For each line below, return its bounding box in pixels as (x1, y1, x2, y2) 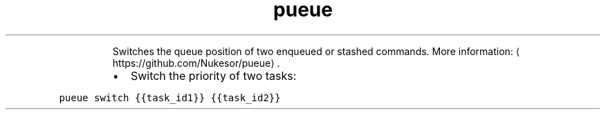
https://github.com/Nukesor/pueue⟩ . (112, 56, 280, 69)
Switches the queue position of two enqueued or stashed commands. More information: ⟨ (112, 45, 520, 57)
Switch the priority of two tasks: (130, 68, 297, 83)
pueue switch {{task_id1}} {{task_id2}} (59, 92, 281, 103)
